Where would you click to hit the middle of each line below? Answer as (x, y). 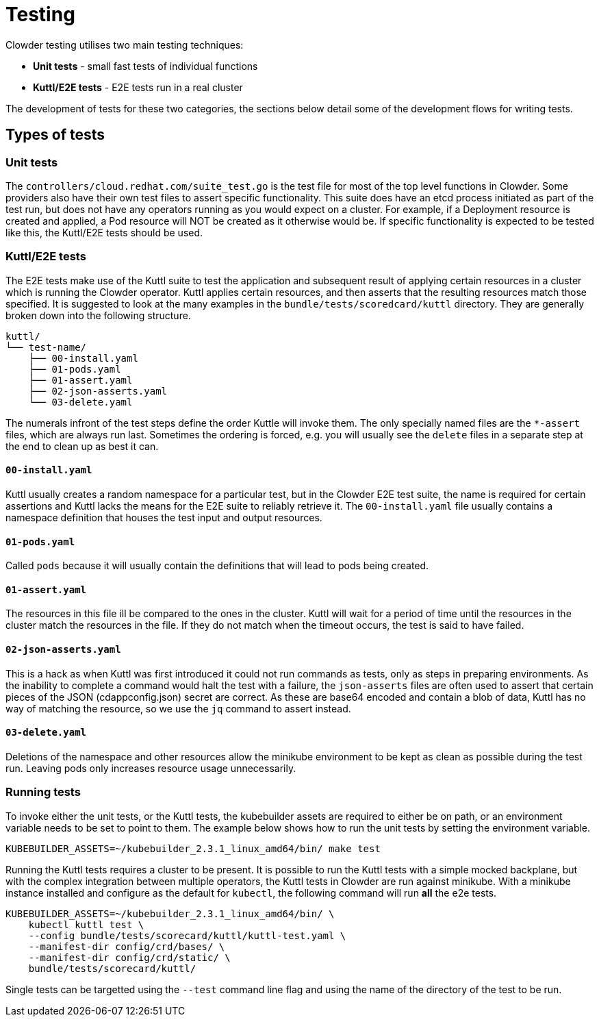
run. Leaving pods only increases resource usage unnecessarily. (151, 768)
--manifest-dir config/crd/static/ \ (129, 957)
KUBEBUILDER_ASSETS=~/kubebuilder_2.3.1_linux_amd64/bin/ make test (193, 848)
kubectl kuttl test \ (86, 924)
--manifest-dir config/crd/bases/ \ (127, 946)
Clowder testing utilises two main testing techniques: (125, 45)
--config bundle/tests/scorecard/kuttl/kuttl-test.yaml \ (187, 935)
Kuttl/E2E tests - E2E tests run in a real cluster (138, 87)
